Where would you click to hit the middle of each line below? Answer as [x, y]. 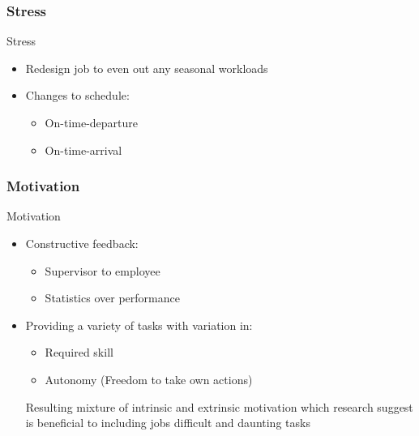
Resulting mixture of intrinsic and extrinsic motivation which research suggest [219, 406]
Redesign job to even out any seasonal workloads [147, 68]
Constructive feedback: [82, 243]
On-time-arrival [83, 150]
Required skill [79, 352]
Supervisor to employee [103, 270]
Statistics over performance [112, 298]
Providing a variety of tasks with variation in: [139, 325]
